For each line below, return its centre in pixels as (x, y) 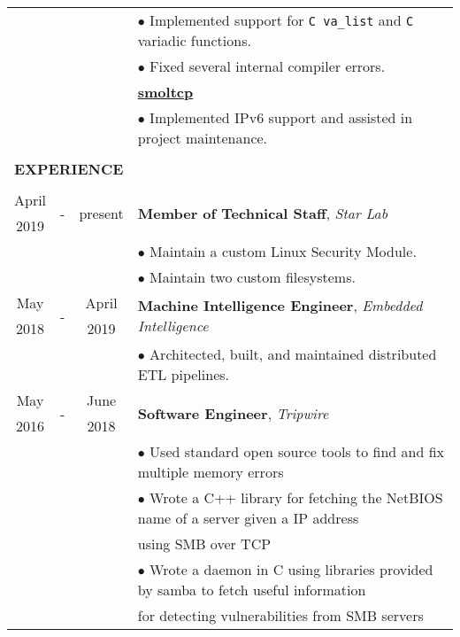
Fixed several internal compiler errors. (268, 66)
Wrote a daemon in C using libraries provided (291, 569)
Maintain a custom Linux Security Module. (283, 251)
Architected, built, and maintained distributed (293, 354)
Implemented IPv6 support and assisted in (281, 117)
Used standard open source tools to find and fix (297, 451)
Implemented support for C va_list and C (282, 20)
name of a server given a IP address (248, 518)
